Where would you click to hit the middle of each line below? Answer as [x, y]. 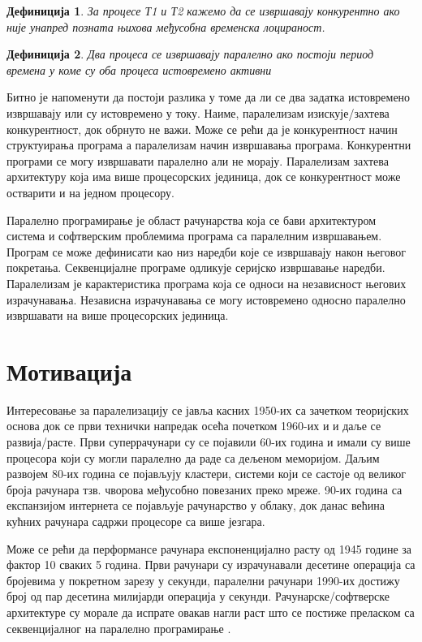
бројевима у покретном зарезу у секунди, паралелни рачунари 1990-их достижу [203, 580]
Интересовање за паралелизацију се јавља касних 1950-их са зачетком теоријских [208, 409]
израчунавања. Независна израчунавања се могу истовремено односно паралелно [206, 299]
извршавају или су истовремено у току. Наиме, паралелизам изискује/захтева [198, 112]
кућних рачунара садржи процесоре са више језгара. [136, 521]
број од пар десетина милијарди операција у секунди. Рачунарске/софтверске [198, 596]
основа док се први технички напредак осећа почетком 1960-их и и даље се [194, 426]
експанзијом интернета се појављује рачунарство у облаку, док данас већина [196, 505]
